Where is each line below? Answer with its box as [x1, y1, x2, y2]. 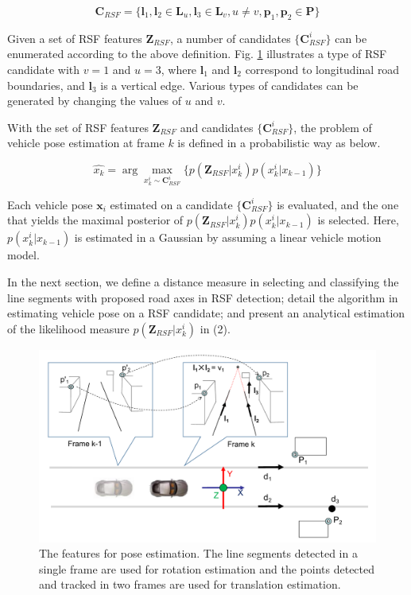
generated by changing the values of [7, 92, 182, 109]
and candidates [180, 119, 254, 135]
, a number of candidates [169, 29, 291, 46]
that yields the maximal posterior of [7, 212, 184, 228]
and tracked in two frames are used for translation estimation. [39, 576, 341, 593]
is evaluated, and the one [277, 196, 399, 212]
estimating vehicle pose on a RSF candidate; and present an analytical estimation [7, 305, 405, 321]
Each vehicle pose [7, 196, 93, 212]
